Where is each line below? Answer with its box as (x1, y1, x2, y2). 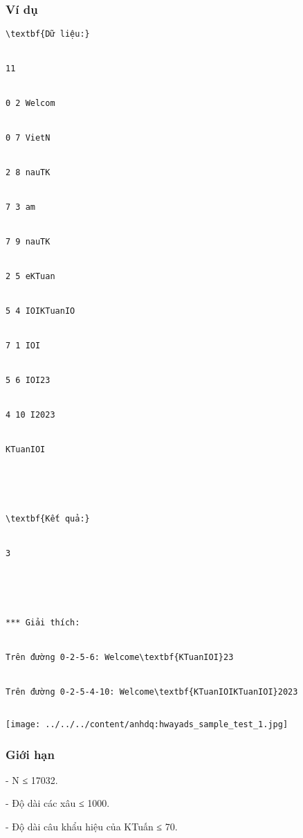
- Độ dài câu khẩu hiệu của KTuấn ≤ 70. (6, 819, 178, 833)
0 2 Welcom (6, 98, 55, 109)
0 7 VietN (6, 133, 50, 143)
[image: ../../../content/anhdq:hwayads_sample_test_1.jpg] (6, 719, 288, 729)
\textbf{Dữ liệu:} (6, 29, 90, 39)
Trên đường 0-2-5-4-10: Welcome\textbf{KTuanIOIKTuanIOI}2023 (6, 686, 298, 697)
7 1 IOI (6, 340, 41, 350)
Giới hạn (6, 745, 55, 763)
